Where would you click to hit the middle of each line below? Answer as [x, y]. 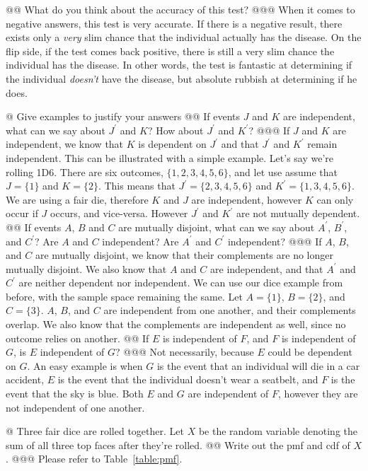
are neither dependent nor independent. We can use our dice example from [181, 283]
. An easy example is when [85, 365]
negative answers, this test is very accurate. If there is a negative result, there [174, 23]
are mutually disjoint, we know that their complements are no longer [184, 255]
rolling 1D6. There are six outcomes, [85, 171]
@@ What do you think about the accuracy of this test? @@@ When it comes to [180, 9]
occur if [22, 213]
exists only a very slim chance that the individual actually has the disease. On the [184, 37]
